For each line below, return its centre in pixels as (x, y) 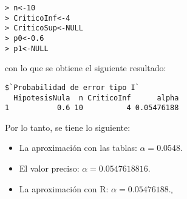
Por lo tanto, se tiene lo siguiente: (68, 127)
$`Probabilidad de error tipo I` (72, 87)
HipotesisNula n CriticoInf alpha (96, 98)
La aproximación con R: (64, 188)
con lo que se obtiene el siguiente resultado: (86, 68)
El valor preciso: (49, 168)
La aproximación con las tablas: (78, 148)
